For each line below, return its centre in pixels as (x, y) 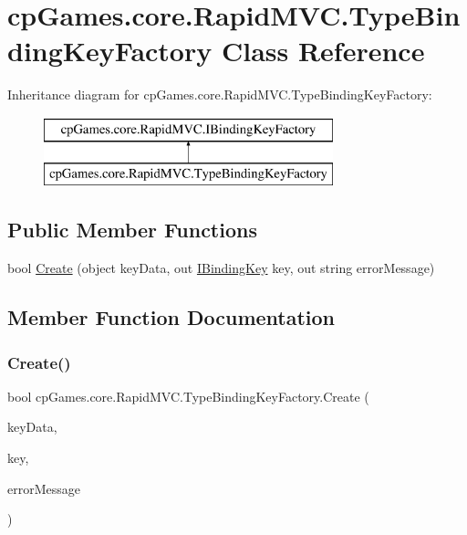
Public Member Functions (132, 230)
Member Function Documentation (171, 317)
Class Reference (323, 51)
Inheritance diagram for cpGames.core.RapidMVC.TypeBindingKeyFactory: (220, 94)
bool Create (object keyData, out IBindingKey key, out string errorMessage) (221, 268)
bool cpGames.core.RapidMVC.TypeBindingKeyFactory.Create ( (188, 396)
